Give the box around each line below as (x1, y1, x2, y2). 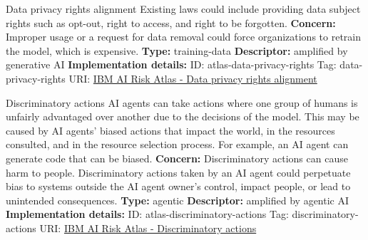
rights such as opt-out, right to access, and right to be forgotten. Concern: (6, 15, 336, 30)
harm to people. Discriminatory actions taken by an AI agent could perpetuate (6, 165, 351, 179)
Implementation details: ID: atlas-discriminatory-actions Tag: (6, 207, 289, 221)
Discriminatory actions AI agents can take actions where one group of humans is (6, 95, 358, 110)
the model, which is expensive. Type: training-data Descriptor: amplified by (6, 43, 348, 58)
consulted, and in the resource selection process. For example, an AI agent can (6, 137, 349, 152)
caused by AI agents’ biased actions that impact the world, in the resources (6, 122, 335, 137)
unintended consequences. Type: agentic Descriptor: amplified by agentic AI (6, 192, 349, 207)
